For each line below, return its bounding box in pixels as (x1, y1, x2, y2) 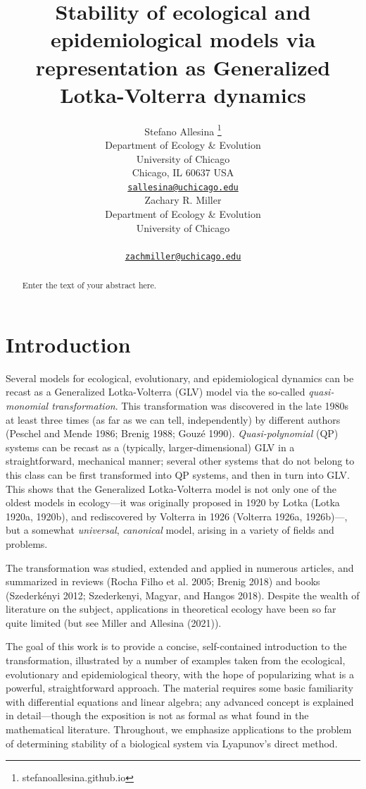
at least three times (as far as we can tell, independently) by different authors (6, 412, 341, 427)
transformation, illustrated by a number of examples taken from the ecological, (6, 653, 346, 668)
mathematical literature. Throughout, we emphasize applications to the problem (6, 722, 352, 737)
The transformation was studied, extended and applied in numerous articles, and (6, 560, 354, 575)
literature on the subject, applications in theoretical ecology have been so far (6, 601, 336, 616)
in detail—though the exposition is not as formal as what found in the (6, 708, 309, 723)
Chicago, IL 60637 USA (132, 165, 234, 180)
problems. (6, 536, 48, 551)
